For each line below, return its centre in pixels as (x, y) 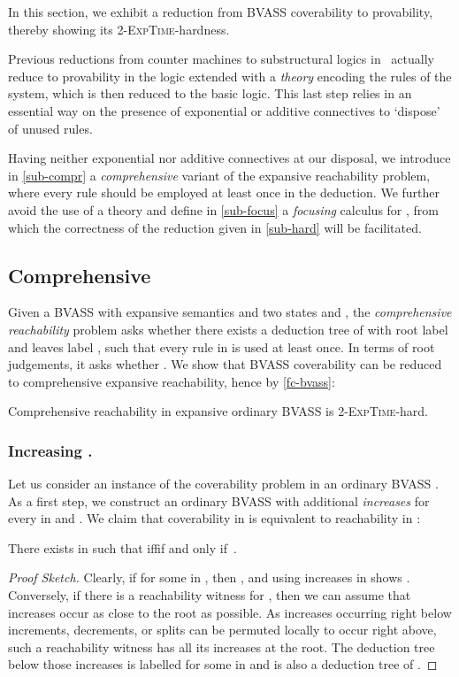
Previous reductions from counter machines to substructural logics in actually (221, 59)
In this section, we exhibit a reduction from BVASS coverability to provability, (221, 12)
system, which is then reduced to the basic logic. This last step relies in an (210, 93)
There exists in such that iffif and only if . (122, 547)
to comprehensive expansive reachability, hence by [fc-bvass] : (172, 381)
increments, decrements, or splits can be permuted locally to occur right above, (222, 630)
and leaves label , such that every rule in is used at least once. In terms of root (222, 346)
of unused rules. (50, 128)
